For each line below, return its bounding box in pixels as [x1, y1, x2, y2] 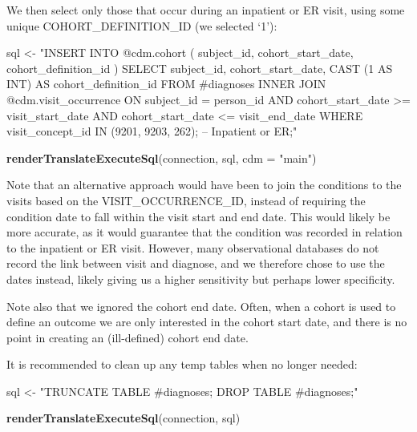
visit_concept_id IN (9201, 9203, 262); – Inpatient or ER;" [6, 123, 298, 139]
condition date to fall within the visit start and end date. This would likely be [6, 208, 391, 224]
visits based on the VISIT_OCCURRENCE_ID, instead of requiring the [6, 192, 366, 208]
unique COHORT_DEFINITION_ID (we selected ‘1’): [6, 17, 277, 34]
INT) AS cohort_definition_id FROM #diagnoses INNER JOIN [6, 75, 326, 92]
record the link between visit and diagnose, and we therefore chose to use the [6, 255, 385, 272]
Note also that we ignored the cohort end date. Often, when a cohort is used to [6, 297, 396, 314]
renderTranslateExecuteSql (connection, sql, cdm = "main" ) [6, 149, 317, 166]
